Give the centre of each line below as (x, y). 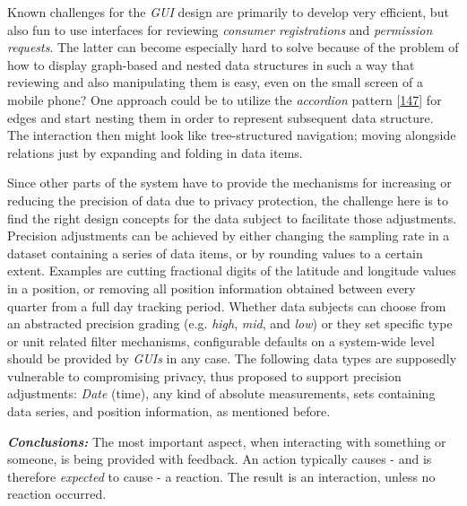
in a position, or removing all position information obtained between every (212, 288)
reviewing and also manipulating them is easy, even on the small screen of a (215, 82)
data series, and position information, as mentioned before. (169, 411)
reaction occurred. (57, 494)
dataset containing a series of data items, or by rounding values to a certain (215, 253)
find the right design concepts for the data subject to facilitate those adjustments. (232, 218)
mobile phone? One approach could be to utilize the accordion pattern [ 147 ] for (225, 99)
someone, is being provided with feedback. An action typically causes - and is (220, 459)
